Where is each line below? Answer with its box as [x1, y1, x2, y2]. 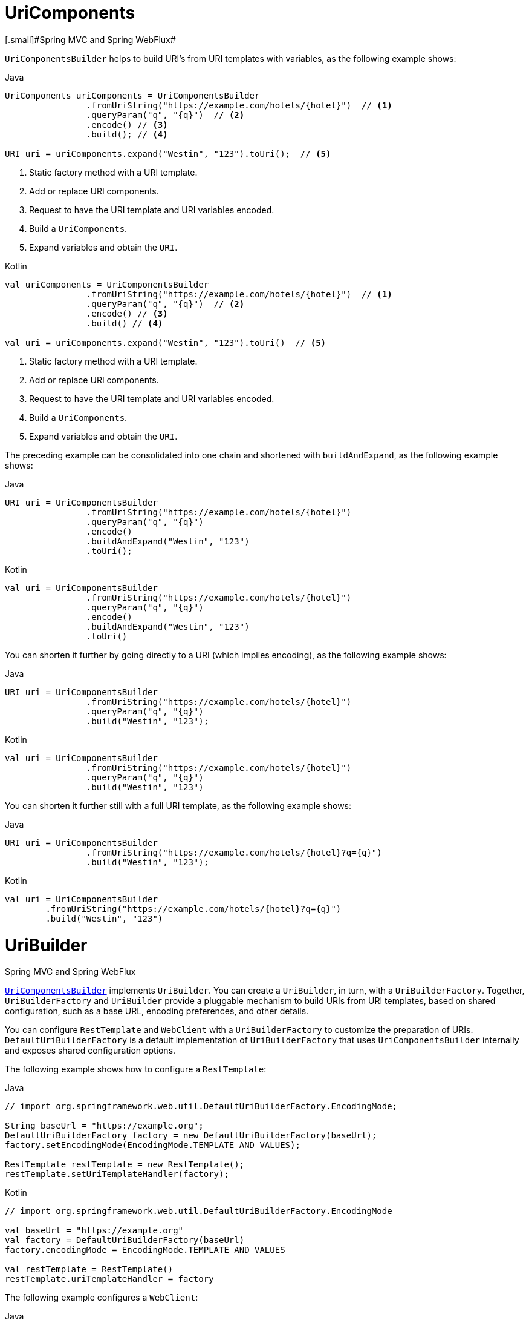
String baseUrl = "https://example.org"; [5, 1121, 204, 1131]
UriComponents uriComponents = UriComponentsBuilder [5, 90, 260, 101]
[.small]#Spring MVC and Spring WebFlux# [5, 34, 176, 45]
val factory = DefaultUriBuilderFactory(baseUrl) [5, 1235, 245, 1246]
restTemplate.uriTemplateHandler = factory [5, 1274, 214, 1284]
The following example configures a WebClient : [5, 1292, 198, 1303]
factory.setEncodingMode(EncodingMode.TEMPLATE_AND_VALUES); [5, 1140, 300, 1150]
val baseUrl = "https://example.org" [5, 1226, 184, 1236]
